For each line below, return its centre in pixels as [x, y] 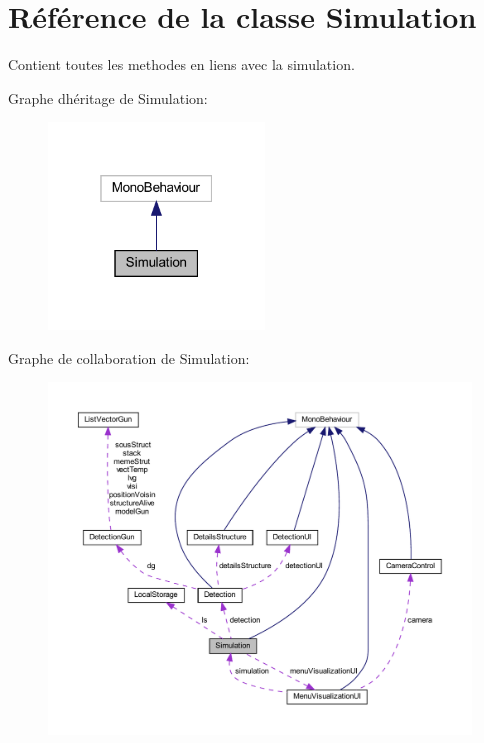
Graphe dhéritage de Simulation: [108, 97]
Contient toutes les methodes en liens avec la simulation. [181, 64]
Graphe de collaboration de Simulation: [129, 357]
